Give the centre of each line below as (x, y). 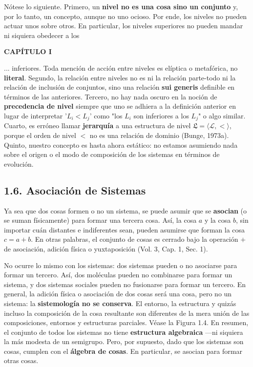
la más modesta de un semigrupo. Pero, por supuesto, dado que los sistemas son (124, 341)
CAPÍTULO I (28, 51)
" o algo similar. (222, 115)
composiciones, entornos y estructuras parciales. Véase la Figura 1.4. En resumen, (126, 322)
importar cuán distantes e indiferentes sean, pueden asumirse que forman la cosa (125, 229)
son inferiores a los (161, 115)
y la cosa (218, 220)
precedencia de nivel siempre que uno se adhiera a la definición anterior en (120, 106)
